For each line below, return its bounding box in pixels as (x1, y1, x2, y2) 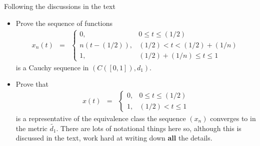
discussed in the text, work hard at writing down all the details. (15, 133, 212, 143)
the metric (15, 123, 47, 133)
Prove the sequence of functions (15, 17, 113, 28)
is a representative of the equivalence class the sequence (15, 113, 186, 124)
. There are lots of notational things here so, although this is (56, 123, 241, 133)
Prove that (15, 79, 48, 89)
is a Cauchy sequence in (15, 62, 89, 72)
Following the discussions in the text (4, 1, 115, 11)
